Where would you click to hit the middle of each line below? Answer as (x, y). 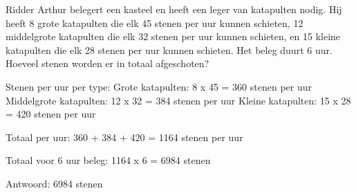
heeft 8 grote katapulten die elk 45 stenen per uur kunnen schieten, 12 (154, 22)
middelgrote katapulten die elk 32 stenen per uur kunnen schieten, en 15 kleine (173, 36)
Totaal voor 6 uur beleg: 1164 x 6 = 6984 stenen (108, 160)
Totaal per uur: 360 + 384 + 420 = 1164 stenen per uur (124, 137)
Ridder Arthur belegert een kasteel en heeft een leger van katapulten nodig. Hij (174, 9)
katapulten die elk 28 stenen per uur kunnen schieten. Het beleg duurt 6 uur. (169, 49)
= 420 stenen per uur (51, 114)
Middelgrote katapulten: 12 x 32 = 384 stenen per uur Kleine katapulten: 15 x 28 (178, 100)
